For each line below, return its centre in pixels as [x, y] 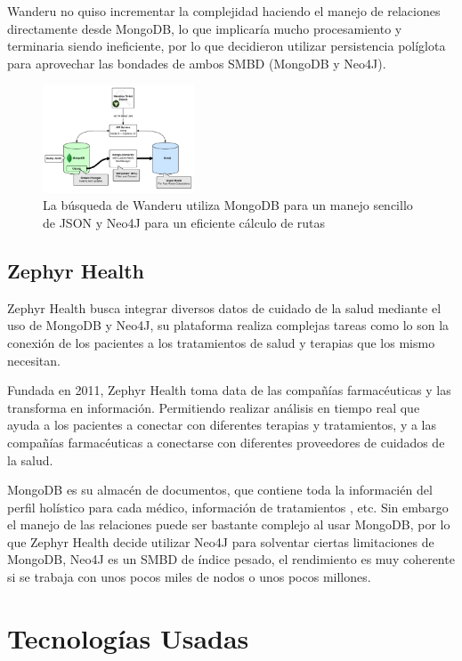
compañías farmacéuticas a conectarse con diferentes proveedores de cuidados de [226, 442]
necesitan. [34, 360]
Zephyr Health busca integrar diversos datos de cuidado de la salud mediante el [224, 307]
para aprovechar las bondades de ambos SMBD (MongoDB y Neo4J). [197, 63]
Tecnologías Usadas [128, 637]
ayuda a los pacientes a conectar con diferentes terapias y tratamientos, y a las [222, 425]
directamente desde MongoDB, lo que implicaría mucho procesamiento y [205, 28]
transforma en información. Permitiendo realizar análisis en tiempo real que [214, 407]
